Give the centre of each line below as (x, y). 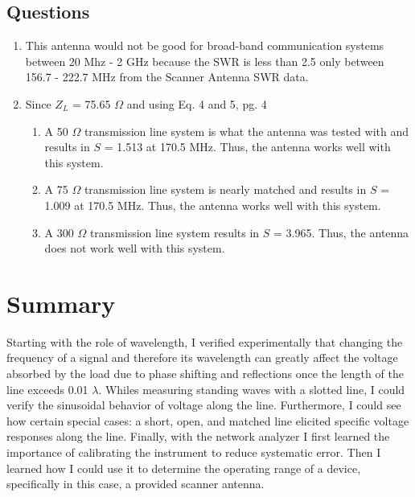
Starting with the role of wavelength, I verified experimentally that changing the (205, 341)
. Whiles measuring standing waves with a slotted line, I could (252, 389)
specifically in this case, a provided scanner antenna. (136, 484)
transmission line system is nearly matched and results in (225, 189)
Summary (61, 303)
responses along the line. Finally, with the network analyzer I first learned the (198, 436)
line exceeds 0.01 (47, 389)
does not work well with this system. (135, 248)
